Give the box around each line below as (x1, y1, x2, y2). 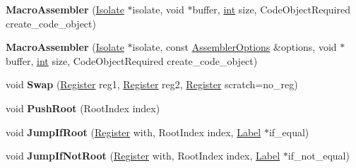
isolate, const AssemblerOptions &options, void (132, 40, 337, 54)
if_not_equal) (287, 148, 350, 163)
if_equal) (268, 124, 309, 139)
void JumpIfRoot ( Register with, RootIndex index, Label (6, 124, 261, 139)
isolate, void (132, 2, 184, 16)
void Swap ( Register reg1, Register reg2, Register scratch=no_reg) (6, 77, 298, 92)
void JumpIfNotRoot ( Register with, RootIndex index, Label (6, 148, 280, 163)
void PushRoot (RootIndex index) (6, 100, 160, 115)
